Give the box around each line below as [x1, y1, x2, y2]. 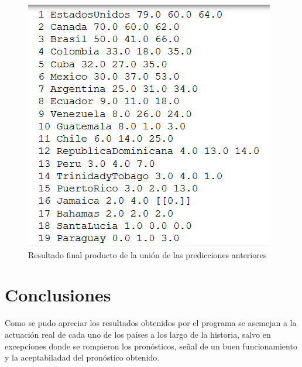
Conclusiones [5, 283, 111, 307]
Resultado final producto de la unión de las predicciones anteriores [28, 248, 267, 260]
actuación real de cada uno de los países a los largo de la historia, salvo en [5, 328, 271, 340]
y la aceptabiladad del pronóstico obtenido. [5, 351, 160, 363]
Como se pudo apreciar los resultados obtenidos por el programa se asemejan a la [5, 317, 297, 329]
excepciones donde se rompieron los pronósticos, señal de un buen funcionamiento [5, 339, 297, 352]
